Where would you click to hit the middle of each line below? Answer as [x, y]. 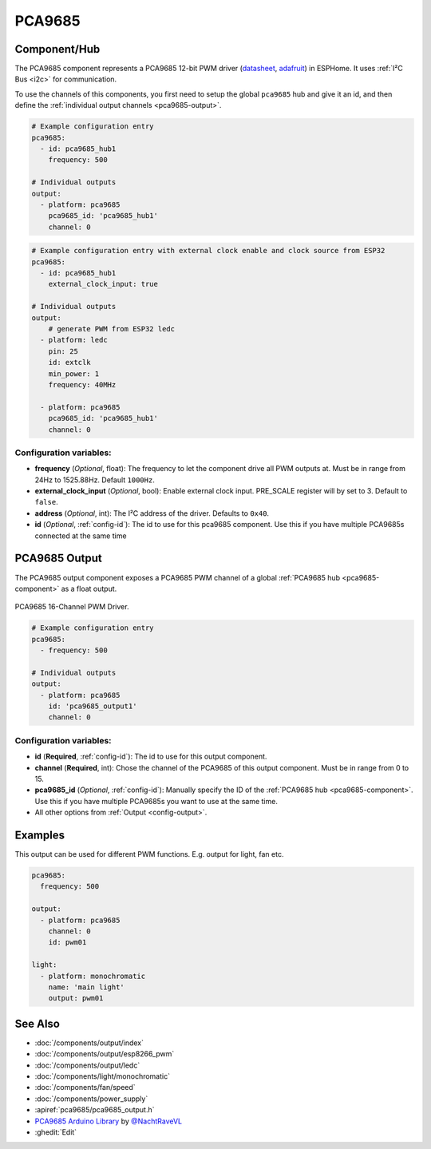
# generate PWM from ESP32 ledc [112, 329]
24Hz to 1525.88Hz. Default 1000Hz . [95, 480]
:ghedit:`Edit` [56, 1132]
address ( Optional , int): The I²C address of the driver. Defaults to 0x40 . [152, 513]
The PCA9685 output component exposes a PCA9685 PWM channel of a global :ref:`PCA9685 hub [178, 577]
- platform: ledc [74, 340]
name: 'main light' [87, 987]
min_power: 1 [74, 374]
